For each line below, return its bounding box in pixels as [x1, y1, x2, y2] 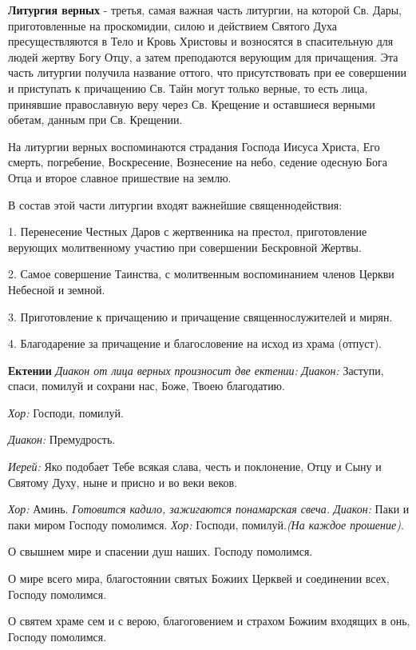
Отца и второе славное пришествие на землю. [8, 169, 232, 185]
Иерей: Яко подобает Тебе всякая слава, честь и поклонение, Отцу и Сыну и [8, 458, 382, 475]
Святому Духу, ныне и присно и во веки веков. [8, 473, 238, 490]
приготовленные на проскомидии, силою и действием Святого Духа [8, 17, 338, 34]
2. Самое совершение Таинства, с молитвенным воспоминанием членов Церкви [8, 265, 394, 282]
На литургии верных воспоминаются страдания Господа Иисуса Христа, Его [8, 138, 380, 154]
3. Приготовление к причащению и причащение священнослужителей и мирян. [8, 308, 393, 325]
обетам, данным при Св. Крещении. [8, 111, 183, 128]
